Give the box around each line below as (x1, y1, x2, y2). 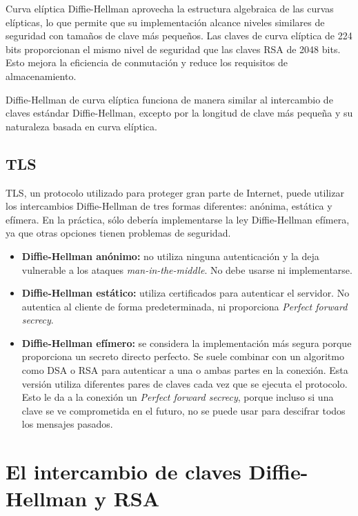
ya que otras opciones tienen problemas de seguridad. (6, 226, 231, 240)
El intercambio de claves (6, 457, 241, 486)
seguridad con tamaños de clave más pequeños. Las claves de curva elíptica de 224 (6, 28, 352, 43)
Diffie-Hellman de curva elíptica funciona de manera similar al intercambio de (6, 92, 333, 106)
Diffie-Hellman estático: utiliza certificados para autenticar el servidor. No (21, 286, 350, 300)
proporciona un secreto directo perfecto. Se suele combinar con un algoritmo (21, 349, 344, 364)
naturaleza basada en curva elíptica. (6, 119, 157, 133)
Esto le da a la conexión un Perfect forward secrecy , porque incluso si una (21, 390, 334, 404)
